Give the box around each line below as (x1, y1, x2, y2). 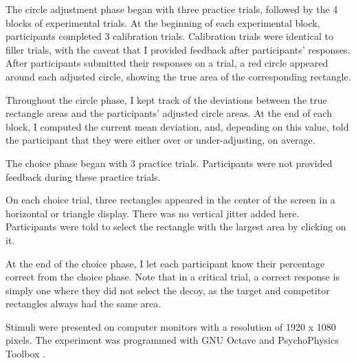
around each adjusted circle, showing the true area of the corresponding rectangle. (5, 69, 351, 83)
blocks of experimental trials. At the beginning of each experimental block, (5, 15, 320, 30)
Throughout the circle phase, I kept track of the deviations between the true (5, 92, 327, 107)
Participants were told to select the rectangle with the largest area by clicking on (5, 219, 346, 234)
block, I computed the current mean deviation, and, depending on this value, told (5, 119, 349, 133)
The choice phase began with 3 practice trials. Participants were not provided (5, 155, 333, 170)
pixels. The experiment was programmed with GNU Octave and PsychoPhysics (5, 333, 339, 347)
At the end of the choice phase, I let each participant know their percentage (5, 256, 325, 270)
